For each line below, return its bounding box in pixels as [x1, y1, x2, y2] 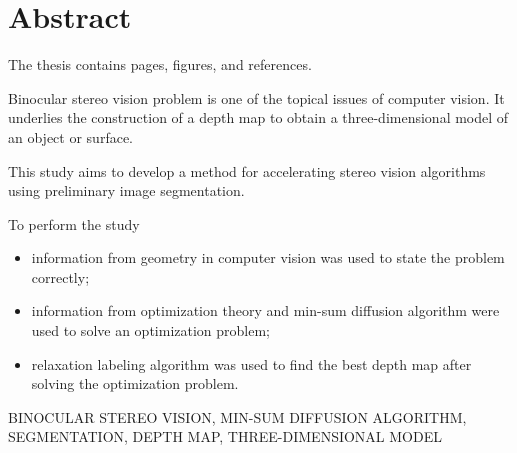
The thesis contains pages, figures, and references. [8, 54, 312, 75]
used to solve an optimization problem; [31, 320, 270, 341]
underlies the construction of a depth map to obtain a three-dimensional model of [8, 107, 509, 128]
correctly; [31, 266, 90, 287]
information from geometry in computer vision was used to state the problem [31, 247, 505, 268]
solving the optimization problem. [31, 373, 239, 394]
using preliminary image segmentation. [8, 180, 245, 201]
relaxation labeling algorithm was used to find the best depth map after [31, 353, 472, 374]
